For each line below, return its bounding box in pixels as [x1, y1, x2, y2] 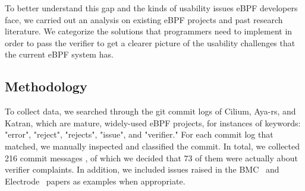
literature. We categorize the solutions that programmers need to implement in [5, 25, 293, 37]
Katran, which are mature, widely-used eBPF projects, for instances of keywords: [5, 116, 301, 129]
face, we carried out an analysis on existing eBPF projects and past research [5, 13, 283, 26]
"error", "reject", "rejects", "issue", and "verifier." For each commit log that [5, 128, 273, 141]
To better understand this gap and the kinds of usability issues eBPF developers [5, 2, 298, 14]
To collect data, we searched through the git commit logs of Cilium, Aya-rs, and [5, 105, 296, 117]
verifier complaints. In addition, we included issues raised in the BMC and [5, 163, 279, 176]
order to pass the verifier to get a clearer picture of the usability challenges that [5, 36, 295, 49]
